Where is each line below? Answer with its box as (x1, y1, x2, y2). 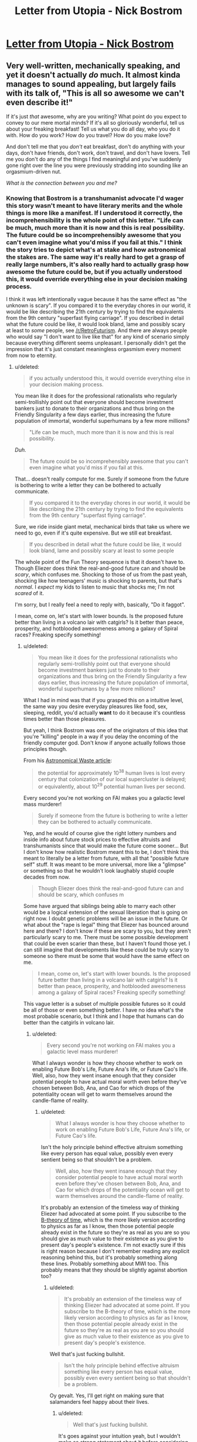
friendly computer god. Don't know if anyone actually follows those (23, 739, 186, 746)
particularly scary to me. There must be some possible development (23, 933, 189, 940)
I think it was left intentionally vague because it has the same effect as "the (6, 296, 187, 303)
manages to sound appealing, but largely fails (6, 79, 176, 89)
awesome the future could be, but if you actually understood (6, 268, 182, 276)
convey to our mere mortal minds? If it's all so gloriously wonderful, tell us (6, 119, 185, 126)
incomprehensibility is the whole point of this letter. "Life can (6, 216, 184, 224)
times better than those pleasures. (23, 716, 107, 723)
